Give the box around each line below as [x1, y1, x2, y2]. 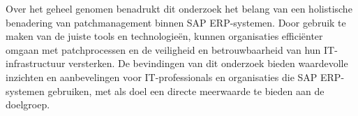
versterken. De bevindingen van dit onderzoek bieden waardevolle [68, 56, 348, 71]
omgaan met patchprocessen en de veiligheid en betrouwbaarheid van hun [6, 42, 321, 57]
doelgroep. [6, 97, 50, 112]
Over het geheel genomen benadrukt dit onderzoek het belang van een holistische [6, 1, 352, 15]
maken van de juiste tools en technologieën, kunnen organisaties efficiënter [6, 29, 323, 43]
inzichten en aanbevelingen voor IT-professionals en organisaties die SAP [6, 69, 318, 84]
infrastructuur [6, 56, 66, 71]
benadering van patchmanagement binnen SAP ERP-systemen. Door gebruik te [6, 15, 346, 29]
